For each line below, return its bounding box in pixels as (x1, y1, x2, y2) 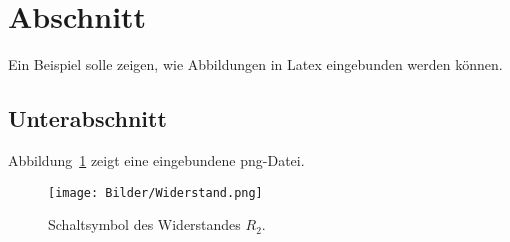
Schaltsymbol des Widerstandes (48, 214, 241, 235)
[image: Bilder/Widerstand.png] (48, 185, 263, 200)
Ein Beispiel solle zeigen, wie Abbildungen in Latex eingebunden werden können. (8, 54, 503, 75)
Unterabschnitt (8, 103, 167, 134)
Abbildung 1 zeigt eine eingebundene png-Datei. (8, 149, 305, 170)
